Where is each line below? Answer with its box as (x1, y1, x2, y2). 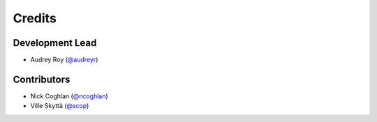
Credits (13, 10, 57, 26)
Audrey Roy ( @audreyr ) (30, 56, 98, 64)
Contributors (13, 73, 71, 85)
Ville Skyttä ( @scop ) (30, 102, 89, 110)
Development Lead (13, 37, 97, 49)
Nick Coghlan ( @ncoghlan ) (30, 91, 108, 100)
